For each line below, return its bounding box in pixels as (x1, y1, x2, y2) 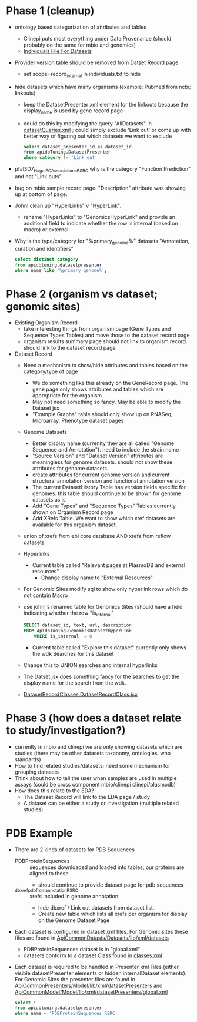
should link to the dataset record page (23, 344, 116, 351)
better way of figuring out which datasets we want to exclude (23, 132, 172, 140)
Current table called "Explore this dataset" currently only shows (32, 643, 187, 651)
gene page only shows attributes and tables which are (32, 386, 163, 393)
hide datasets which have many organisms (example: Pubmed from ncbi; (14, 83, 191, 90)
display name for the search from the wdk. (23, 679, 126, 686)
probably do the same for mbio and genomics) (23, 41, 136, 48)
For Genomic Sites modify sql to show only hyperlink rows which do (23, 586, 188, 593)
